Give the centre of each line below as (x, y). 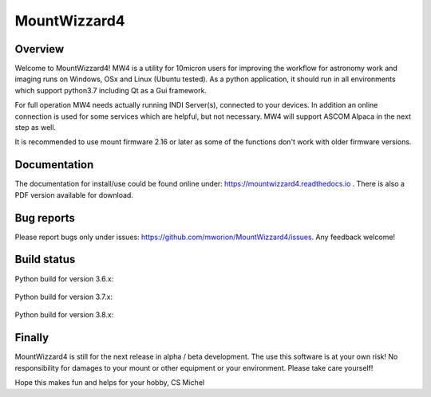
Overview (40, 49)
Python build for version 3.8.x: (64, 315)
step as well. (35, 128)
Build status (45, 259)
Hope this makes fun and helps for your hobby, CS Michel (110, 382)
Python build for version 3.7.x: (64, 297)
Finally (32, 338)
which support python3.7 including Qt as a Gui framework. (111, 90)
